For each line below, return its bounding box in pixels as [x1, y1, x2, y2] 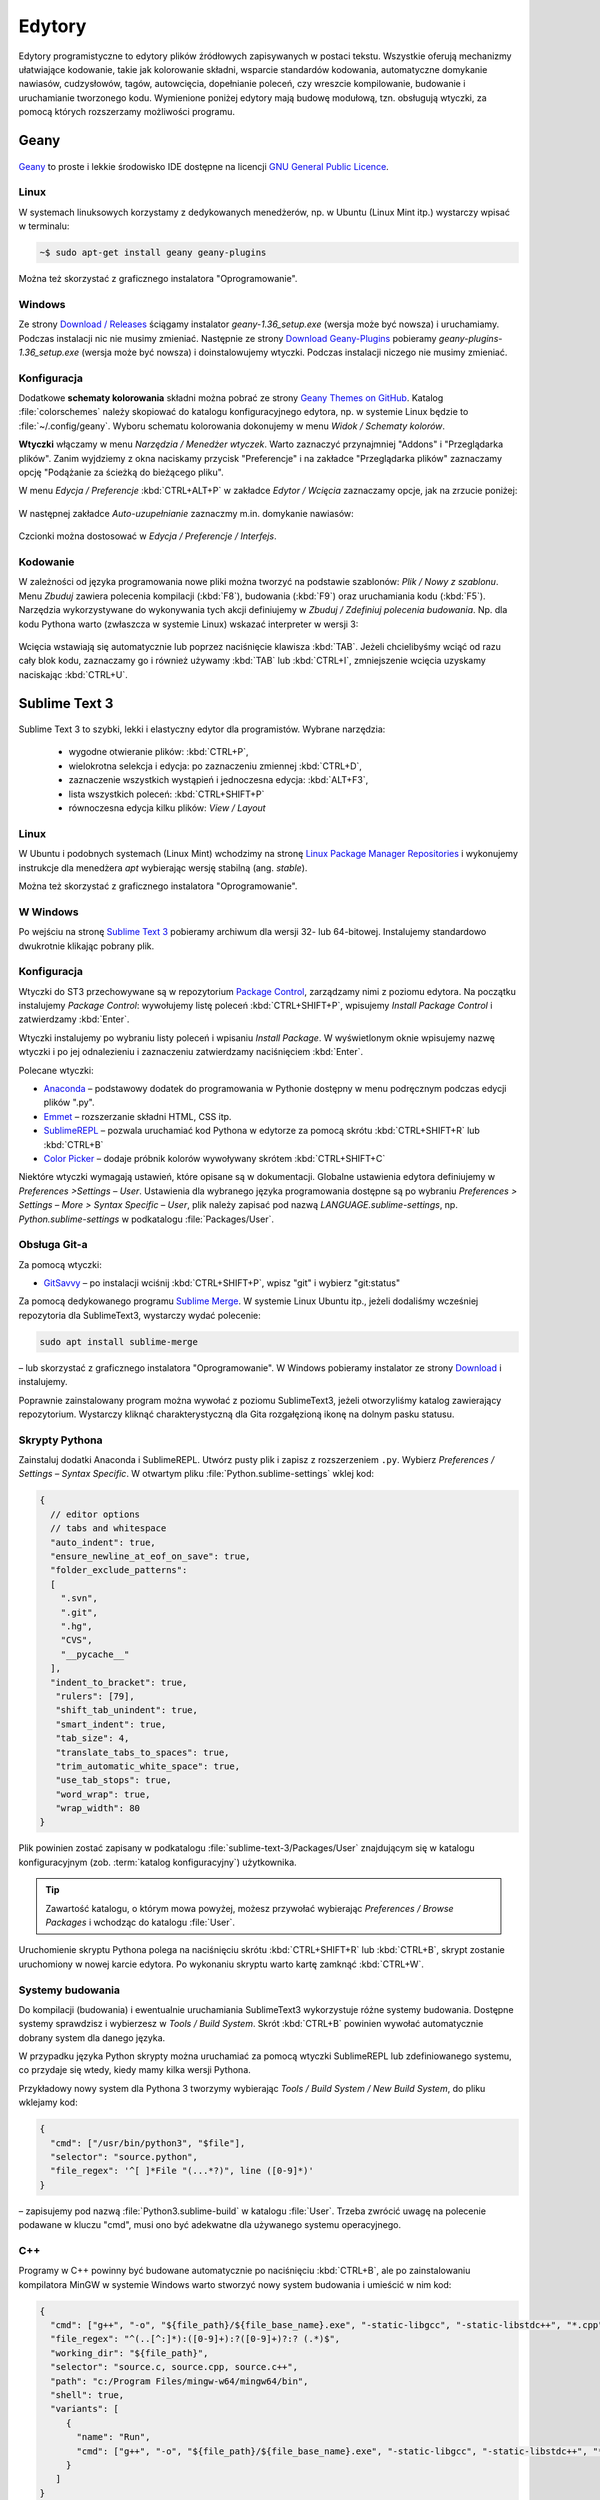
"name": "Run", [76, 2431, 151, 2443]
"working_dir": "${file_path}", [50, 2347, 209, 2359]
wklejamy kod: [18, 2096, 79, 2109]
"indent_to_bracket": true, [50, 1676, 188, 1688]
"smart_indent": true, [55, 1718, 167, 1730]
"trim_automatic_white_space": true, [55, 1760, 240, 1772]
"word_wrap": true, [55, 1788, 151, 1800]
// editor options [50, 1508, 140, 1520]
